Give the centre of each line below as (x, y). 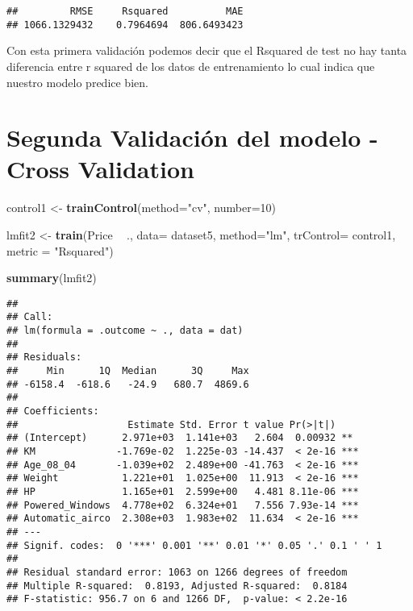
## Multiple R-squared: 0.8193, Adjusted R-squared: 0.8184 (177, 586)
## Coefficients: (53, 411)
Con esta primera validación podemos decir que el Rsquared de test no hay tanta (207, 50)
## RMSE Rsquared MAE (125, 11)
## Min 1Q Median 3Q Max (128, 371)
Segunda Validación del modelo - (192, 137)
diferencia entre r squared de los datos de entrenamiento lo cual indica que (191, 66)
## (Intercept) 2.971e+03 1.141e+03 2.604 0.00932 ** (180, 438)
